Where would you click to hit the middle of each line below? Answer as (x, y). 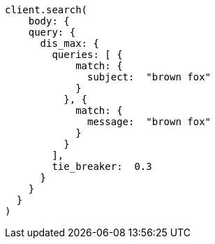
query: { (52, 32)
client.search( (46, 10)
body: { (49, 21)
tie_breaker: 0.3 (102, 166)
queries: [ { (87, 55)
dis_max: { (69, 43)
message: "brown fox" (149, 122)
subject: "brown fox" (149, 77)
